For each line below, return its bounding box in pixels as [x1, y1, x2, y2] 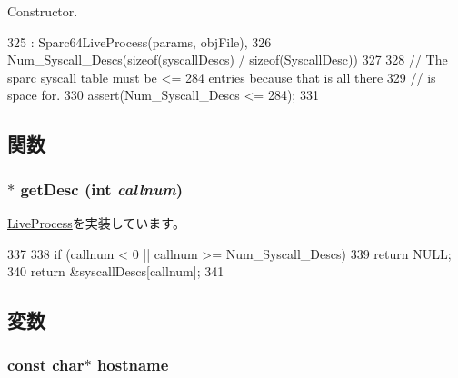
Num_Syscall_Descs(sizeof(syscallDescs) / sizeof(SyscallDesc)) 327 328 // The [7, 50, 448, 69]
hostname [96, 353, 169, 376]
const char [7, 353, 85, 376]
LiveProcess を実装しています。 [7, 213, 185, 232]
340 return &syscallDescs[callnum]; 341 [7, 262, 224, 281]
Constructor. [7, 2, 78, 20]
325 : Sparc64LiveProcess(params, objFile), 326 [7, 32, 272, 51]
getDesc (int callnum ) [20, 177, 184, 200]
